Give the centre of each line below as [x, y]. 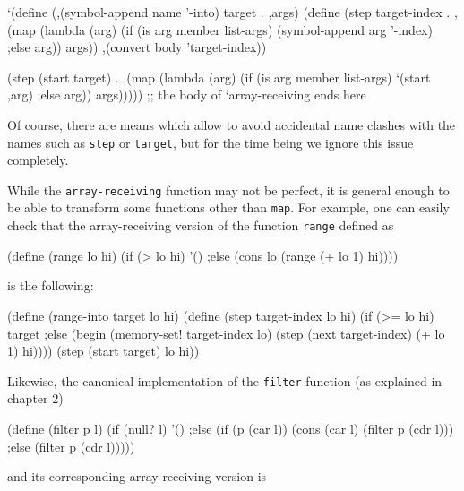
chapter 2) [35, 398]
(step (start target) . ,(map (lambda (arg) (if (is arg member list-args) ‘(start [219, 77]
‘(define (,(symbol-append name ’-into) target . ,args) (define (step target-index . [229, 12]
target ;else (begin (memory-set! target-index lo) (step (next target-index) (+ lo [226, 333]
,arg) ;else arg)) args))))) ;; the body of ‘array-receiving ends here [187, 95]
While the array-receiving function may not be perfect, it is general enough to [228, 190]
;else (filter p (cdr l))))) [71, 446]
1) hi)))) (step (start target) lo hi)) [103, 351]
